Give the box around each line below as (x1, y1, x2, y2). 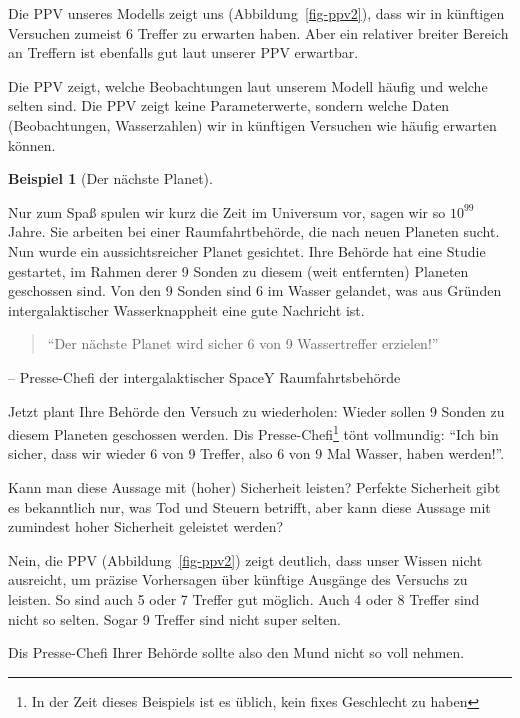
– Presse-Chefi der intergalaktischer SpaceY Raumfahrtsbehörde (8, 366, 401, 387)
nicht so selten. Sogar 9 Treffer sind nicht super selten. (8, 608, 342, 629)
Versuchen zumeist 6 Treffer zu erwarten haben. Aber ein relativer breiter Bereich (8, 22, 509, 43)
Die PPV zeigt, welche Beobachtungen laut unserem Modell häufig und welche (8, 75, 488, 96)
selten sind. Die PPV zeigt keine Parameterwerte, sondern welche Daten (8, 95, 450, 116)
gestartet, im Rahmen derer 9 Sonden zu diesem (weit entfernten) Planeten (8, 260, 469, 281)
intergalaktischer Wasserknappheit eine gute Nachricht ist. (8, 299, 365, 320)
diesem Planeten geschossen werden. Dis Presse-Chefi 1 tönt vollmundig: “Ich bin (8, 421, 499, 444)
